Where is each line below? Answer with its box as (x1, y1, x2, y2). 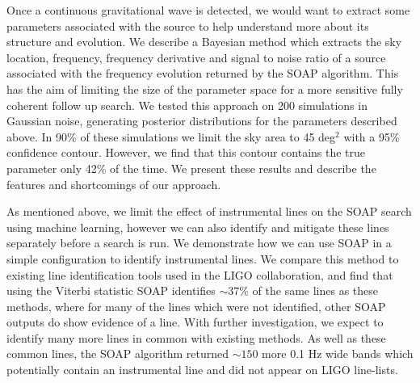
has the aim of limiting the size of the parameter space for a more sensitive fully (6, 80, 403, 97)
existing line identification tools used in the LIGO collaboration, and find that (6, 266, 393, 283)
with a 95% (343, 128, 400, 145)
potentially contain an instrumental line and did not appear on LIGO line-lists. (6, 361, 398, 378)
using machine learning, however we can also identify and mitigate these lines (6, 218, 389, 235)
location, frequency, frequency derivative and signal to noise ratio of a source (6, 48, 386, 65)
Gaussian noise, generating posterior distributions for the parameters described (6, 112, 397, 129)
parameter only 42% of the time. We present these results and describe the (6, 159, 376, 176)
